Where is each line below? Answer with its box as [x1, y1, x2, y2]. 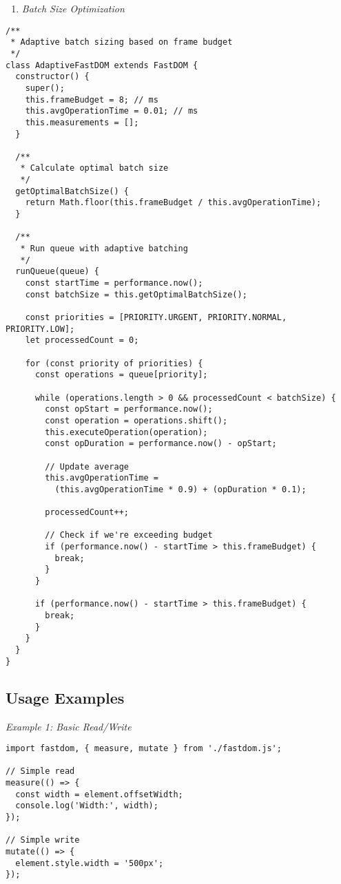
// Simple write [6, 835, 80, 845]
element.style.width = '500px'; [15, 858, 164, 868]
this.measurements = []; [25, 117, 139, 127]
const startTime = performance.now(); [25, 278, 203, 288]
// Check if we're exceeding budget [45, 530, 213, 540]
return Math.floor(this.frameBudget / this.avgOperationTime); [25, 198, 322, 208]
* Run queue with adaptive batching [20, 244, 188, 254]
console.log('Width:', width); [15, 801, 158, 811]
